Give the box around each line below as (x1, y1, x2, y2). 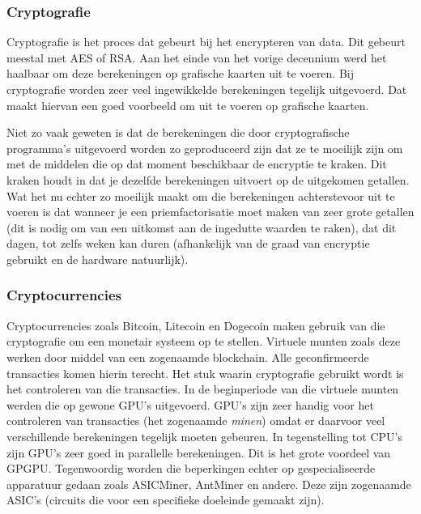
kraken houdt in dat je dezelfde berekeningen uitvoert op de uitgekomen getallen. (6, 171, 410, 188)
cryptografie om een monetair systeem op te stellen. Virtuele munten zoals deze (6, 333, 401, 350)
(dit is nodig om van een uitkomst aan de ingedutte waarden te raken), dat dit (6, 219, 397, 236)
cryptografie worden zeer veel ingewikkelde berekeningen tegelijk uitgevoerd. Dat (6, 81, 407, 97)
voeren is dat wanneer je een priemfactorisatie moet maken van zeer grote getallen (6, 203, 415, 220)
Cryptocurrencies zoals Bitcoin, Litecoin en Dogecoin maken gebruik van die (6, 316, 385, 333)
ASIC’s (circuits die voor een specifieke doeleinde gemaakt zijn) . (6, 491, 325, 508)
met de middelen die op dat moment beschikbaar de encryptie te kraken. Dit (6, 155, 387, 172)
